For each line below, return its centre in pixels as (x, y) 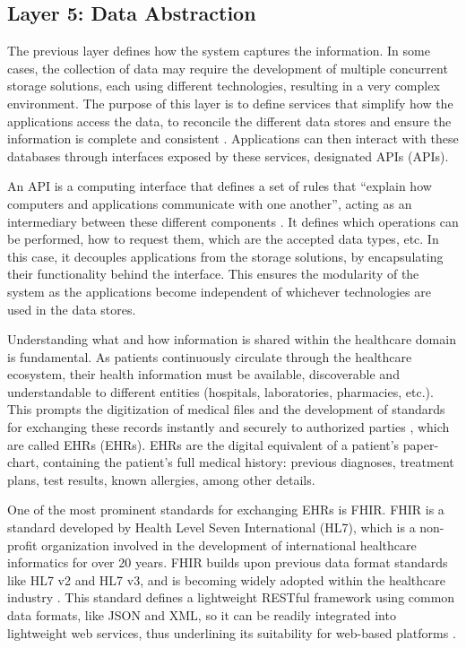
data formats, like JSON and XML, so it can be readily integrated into (202, 615)
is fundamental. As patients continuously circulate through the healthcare (210, 356)
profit (22, 544)
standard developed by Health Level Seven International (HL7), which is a (211, 527)
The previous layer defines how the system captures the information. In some (219, 51)
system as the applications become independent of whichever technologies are (219, 291)
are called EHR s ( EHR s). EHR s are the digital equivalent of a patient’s (203, 444)
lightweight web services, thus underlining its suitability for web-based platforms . (232, 632)
